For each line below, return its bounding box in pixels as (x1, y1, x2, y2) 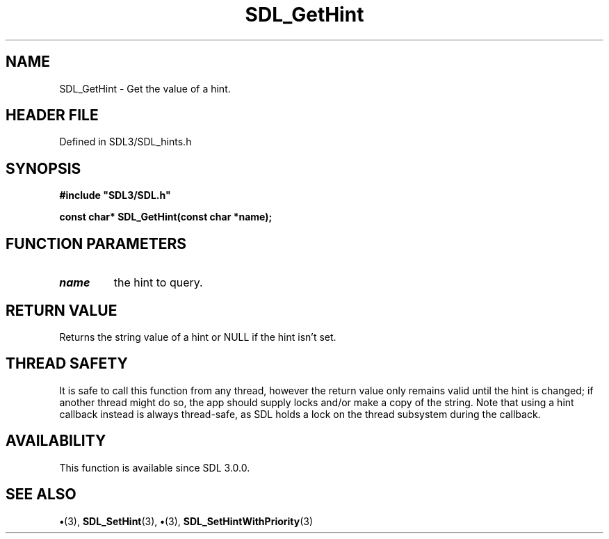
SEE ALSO (6, 485, 76, 504)
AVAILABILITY (6, 432, 106, 450)
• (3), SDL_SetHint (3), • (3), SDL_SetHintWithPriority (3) (59, 515, 314, 527)
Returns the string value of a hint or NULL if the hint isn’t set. (59, 330, 336, 343)
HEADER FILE (6, 106, 99, 124)
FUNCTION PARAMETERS (6, 234, 186, 252)
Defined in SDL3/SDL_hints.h (59, 136, 192, 148)
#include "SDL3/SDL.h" (59, 189, 171, 202)
